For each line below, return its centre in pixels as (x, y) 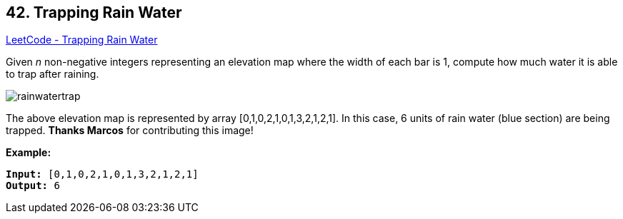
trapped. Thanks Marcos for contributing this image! (130, 131)
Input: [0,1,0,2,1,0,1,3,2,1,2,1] (102, 174)
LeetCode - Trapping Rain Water (82, 40)
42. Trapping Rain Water (94, 12)
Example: (29, 153)
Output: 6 (33, 186)
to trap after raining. (53, 74)
